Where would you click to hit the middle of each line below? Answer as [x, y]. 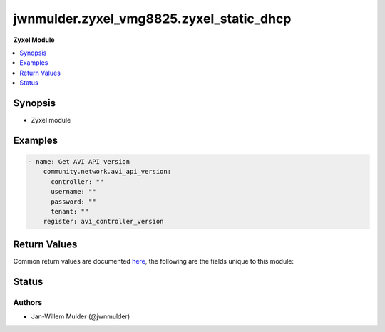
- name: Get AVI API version [79, 162]
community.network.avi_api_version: [107, 172]
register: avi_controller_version [103, 222]
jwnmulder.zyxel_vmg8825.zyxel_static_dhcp [152, 19]
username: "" [73, 192]
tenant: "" [70, 211]
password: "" [73, 202]
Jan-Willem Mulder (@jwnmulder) [81, 316]
